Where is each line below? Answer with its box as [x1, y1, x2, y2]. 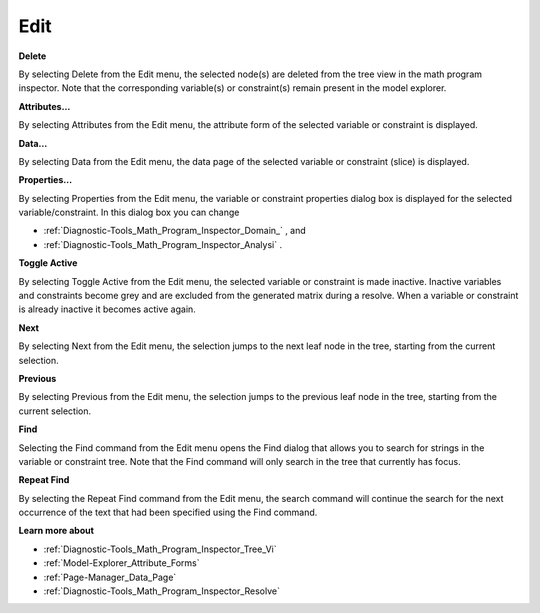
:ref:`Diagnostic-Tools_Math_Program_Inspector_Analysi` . [43, 238, 283, 250]
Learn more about [18, 525, 95, 537]
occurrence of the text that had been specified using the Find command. [18, 506, 318, 519]
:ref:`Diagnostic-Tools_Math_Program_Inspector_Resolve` [43, 585, 280, 597]
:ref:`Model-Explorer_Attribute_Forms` [43, 557, 200, 569]
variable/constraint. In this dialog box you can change [18, 206, 240, 219]
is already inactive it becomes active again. [18, 303, 197, 315]
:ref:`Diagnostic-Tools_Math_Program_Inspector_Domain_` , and [43, 225, 307, 237]
